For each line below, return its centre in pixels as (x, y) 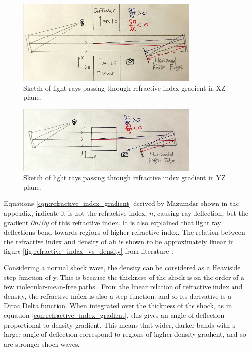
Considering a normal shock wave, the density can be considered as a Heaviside (122, 267)
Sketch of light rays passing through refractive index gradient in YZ (125, 177)
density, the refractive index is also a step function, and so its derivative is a (118, 296)
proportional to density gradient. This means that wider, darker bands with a (120, 324)
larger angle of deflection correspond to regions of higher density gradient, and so (125, 334)
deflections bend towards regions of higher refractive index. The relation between (125, 232)
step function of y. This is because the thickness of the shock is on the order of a (124, 277)
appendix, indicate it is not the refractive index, (76, 213)
